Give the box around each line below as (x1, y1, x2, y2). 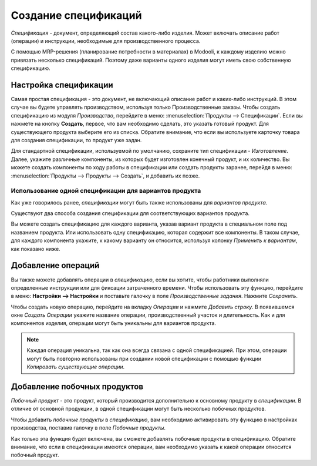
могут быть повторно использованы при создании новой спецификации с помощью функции (26, 355, 261, 362)
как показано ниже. (11, 245, 61, 252)
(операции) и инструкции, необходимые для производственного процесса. (11, 37, 201, 44)
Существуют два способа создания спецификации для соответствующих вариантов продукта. (11, 210, 249, 217)
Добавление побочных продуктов (11, 381, 144, 391)
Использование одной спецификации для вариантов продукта (11, 187, 201, 195)
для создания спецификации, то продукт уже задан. (11, 136, 142, 143)
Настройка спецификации (11, 80, 114, 90)
